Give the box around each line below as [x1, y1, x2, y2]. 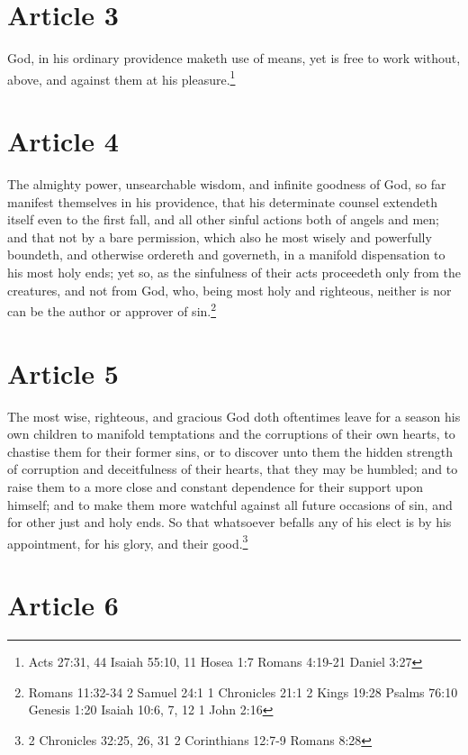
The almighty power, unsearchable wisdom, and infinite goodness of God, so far [7, 175, 446, 194]
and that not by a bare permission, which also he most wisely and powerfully [7, 227, 432, 246]
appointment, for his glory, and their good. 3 [7, 531, 248, 552]
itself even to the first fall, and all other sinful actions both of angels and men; [7, 210, 439, 229]
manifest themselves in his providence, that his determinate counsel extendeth [7, 192, 438, 211]
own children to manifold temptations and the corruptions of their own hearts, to [7, 424, 455, 443]
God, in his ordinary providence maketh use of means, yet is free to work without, [7, 49, 461, 68]
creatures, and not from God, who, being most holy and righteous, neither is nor [7, 280, 452, 299]
